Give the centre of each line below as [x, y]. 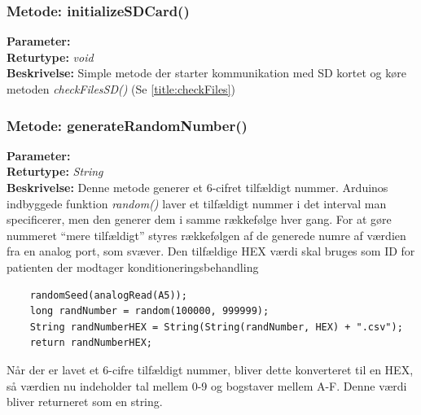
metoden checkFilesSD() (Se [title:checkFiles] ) [121, 89]
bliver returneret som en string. [85, 402]
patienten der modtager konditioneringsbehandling [133, 266]
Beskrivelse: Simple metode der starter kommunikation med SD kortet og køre [206, 73]
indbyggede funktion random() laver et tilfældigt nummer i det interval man [197, 203]
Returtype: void [50, 57]
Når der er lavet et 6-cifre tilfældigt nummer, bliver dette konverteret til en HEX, [210, 369]
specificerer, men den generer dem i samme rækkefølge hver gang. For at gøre [199, 219]
